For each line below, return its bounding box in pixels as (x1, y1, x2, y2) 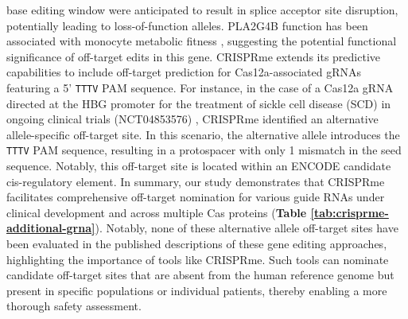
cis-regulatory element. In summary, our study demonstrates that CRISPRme (6, 173, 385, 189)
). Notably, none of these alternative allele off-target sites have (95, 220, 398, 236)
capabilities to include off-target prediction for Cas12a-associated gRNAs (6, 64, 361, 80)
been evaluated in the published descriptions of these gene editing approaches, (6, 235, 387, 252)
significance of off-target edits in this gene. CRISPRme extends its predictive (6, 48, 381, 64)
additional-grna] (6, 220, 95, 236)
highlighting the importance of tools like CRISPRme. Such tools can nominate (6, 251, 389, 267)
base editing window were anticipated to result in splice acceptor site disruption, (6, 2, 398, 18)
